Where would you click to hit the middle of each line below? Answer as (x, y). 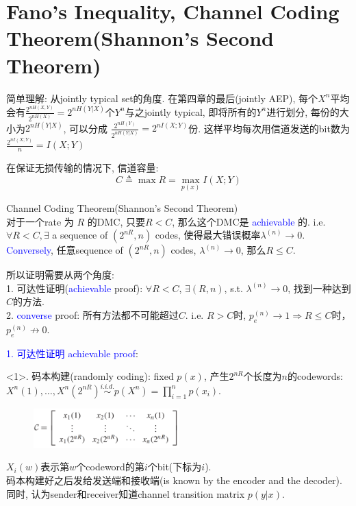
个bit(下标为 (175, 467)
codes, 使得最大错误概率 (208, 235)
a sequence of (80, 235)
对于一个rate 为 (40, 221)
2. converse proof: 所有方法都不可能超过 (92, 314)
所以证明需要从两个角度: (60, 275)
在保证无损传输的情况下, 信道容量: (82, 168)
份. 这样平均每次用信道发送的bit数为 (269, 128)
